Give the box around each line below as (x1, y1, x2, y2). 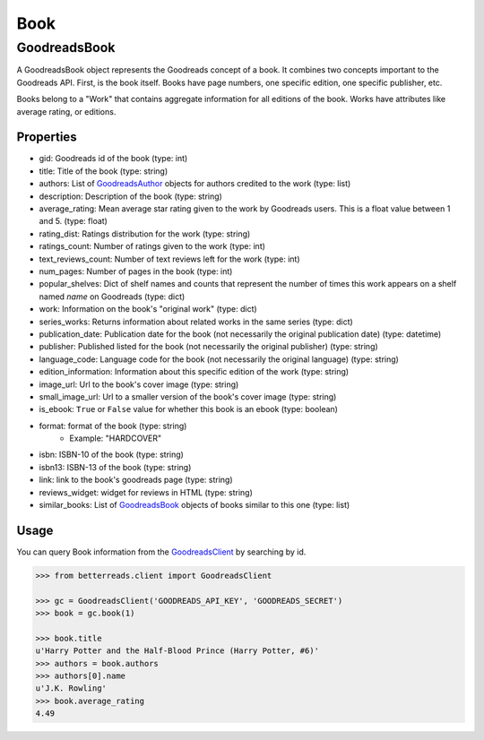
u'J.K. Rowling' (35, 684, 108, 693)
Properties (16, 130, 77, 145)
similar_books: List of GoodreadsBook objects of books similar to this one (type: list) (39, 500, 350, 511)
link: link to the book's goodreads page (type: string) (39, 475, 233, 486)
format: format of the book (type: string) (39, 420, 187, 431)
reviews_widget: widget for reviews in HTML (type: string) (39, 486, 253, 497)
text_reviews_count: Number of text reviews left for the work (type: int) (39, 254, 300, 264)
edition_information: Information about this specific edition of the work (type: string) (39, 366, 350, 377)
